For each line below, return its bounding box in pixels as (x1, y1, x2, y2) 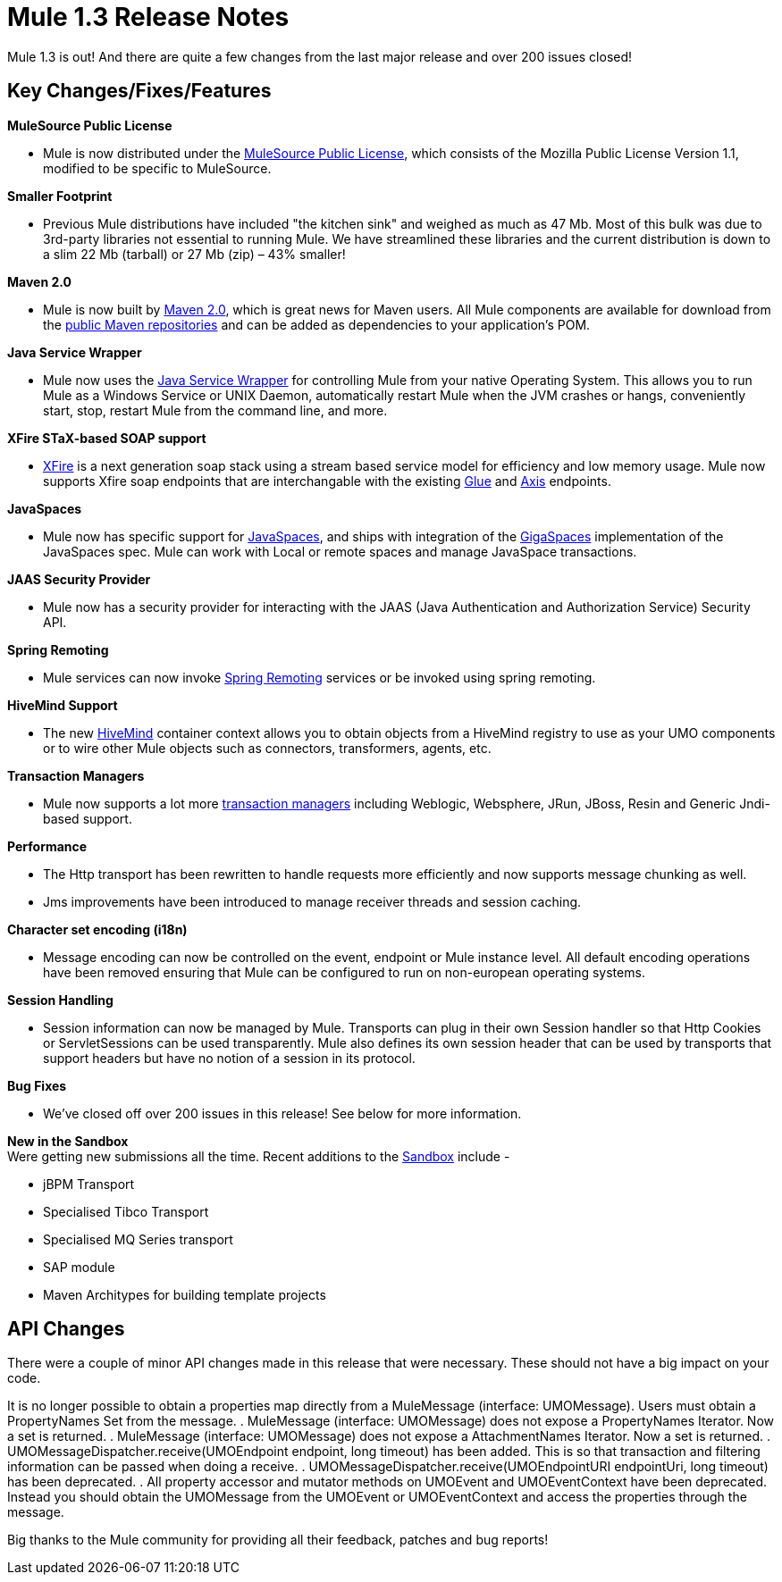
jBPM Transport (43, 1176, 135, 1192)
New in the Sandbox (7, 1133, 129, 1149)
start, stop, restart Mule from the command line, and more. (43, 402, 388, 418)
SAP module (43, 1259, 115, 1275)
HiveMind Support (7, 697, 118, 713)
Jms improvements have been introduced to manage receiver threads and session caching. (43, 893, 582, 909)
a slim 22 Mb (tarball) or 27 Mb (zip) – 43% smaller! (43, 246, 346, 262)
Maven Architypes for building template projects (43, 1286, 326, 1302)
